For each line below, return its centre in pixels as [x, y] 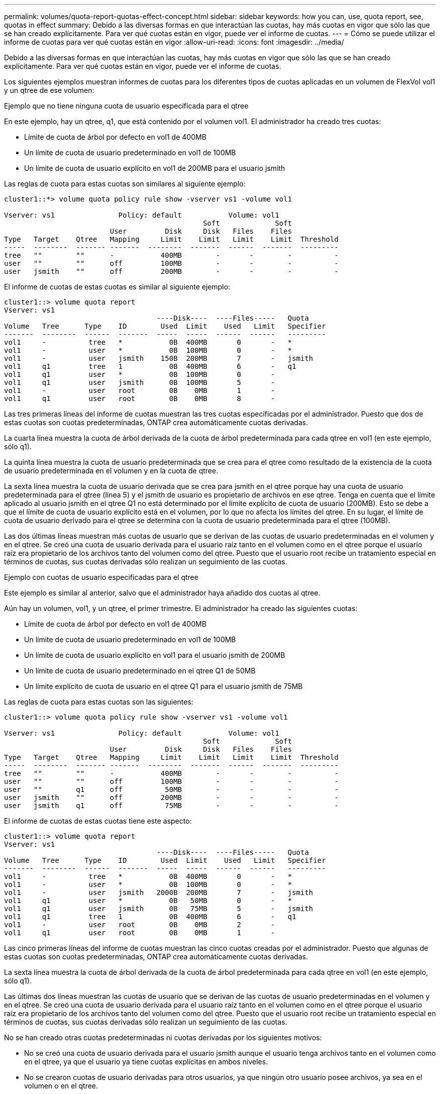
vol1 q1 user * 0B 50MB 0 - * [148, 901]
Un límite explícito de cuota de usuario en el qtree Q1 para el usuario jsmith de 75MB [163, 686]
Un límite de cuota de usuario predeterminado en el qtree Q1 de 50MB [140, 671]
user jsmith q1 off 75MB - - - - [171, 806]
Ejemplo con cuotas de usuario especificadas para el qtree [101, 577]
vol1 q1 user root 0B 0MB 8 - [140, 399]
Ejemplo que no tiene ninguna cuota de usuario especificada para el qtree [126, 106]
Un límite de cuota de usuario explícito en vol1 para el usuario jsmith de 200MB [155, 655]
